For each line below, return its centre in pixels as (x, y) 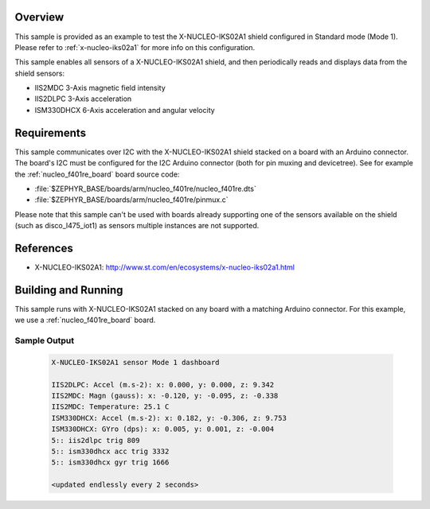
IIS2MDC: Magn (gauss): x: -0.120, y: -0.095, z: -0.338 (165, 396)
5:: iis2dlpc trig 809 (96, 440)
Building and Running (69, 290)
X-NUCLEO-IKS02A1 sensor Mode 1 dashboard (135, 362)
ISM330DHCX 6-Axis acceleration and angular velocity (125, 110)
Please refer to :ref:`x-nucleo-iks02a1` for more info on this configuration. (135, 47)
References (44, 248)
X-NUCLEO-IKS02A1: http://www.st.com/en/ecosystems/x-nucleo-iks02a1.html (164, 267)
